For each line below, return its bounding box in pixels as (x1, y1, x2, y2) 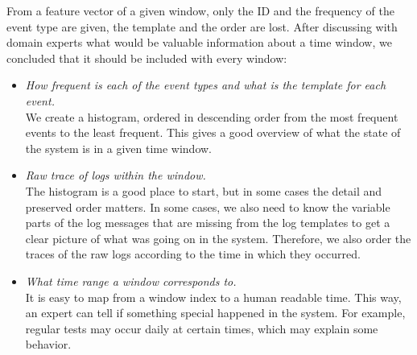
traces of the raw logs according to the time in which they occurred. (25, 246, 361, 262)
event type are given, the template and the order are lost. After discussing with (6, 18, 398, 35)
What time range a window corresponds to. (25, 272, 237, 289)
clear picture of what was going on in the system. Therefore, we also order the (25, 229, 411, 246)
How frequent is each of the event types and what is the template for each (25, 76, 386, 93)
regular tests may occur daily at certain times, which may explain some (25, 320, 378, 336)
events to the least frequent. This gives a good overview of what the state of (25, 124, 401, 141)
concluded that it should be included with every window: (6, 49, 287, 66)
